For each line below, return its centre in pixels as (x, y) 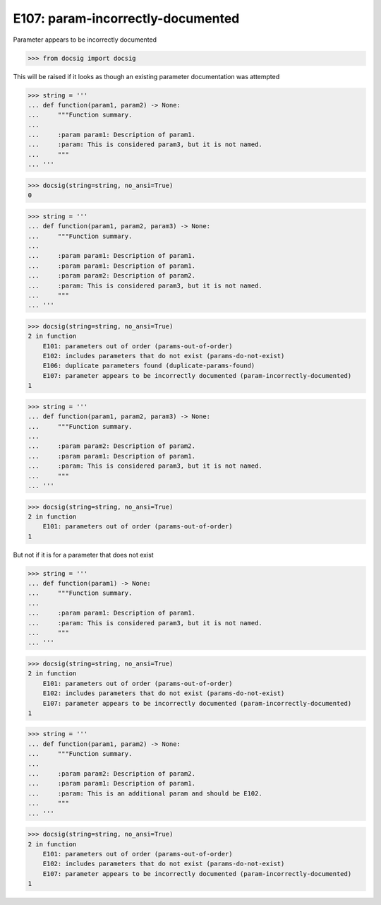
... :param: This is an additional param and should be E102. (145, 793)
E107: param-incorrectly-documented (126, 18)
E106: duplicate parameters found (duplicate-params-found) (149, 366)
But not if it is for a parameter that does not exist (84, 555)
